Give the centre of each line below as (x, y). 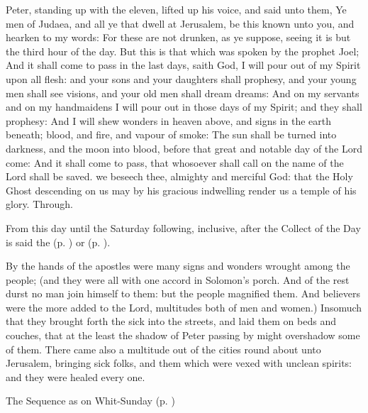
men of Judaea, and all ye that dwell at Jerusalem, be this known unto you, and (180, 23)
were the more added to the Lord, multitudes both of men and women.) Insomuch (184, 307)
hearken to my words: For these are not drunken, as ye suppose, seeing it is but (178, 37)
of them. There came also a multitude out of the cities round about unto (163, 349)
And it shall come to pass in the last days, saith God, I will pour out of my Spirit (183, 65)
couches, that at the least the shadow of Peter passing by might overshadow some (183, 335)
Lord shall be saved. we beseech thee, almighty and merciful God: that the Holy (179, 176)
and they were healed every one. (76, 376)
